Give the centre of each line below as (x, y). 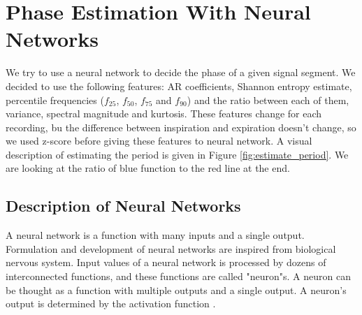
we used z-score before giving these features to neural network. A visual (159, 141)
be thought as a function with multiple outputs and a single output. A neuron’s (176, 290)
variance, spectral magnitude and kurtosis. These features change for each (164, 113)
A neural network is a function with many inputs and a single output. (155, 235)
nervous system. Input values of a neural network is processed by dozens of (166, 262)
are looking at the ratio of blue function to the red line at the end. (148, 168)
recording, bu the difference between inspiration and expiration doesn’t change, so (181, 127)
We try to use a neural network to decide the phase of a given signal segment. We (181, 72)
